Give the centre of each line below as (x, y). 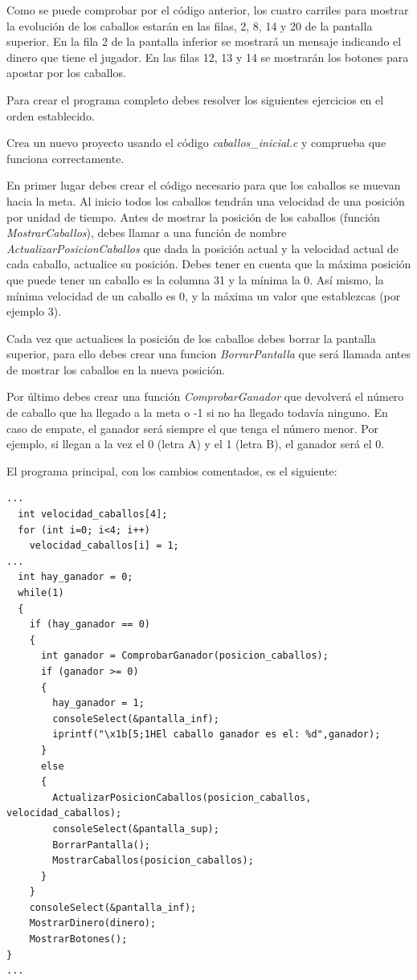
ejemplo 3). (34, 311)
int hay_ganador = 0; (76, 577)
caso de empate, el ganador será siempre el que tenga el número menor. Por (192, 428)
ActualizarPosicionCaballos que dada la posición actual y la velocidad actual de (202, 248)
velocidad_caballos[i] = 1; (104, 546)
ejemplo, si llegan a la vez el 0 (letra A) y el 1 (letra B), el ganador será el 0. (196, 444)
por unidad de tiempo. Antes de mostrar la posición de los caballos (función (193, 216)
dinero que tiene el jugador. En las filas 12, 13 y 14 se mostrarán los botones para (208, 57)
